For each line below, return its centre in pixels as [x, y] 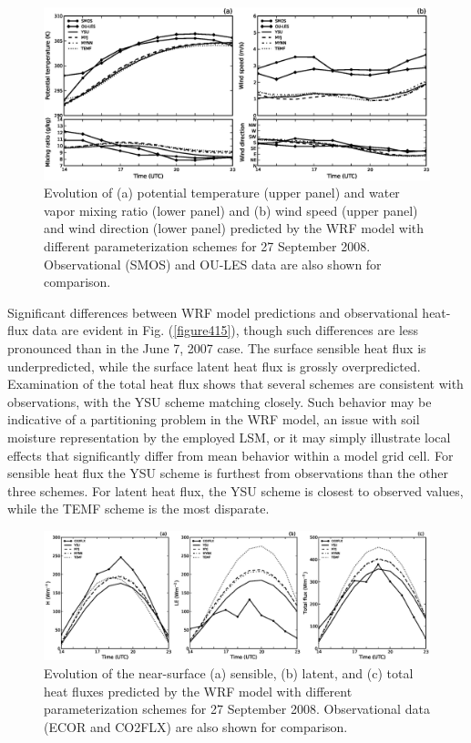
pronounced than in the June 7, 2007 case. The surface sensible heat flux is [217, 347]
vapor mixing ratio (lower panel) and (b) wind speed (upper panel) [231, 210]
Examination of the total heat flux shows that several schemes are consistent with [235, 384]
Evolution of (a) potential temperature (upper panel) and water [222, 193]
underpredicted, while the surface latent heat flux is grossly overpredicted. [214, 366]
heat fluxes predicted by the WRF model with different [198, 691]
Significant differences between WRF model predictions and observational [213, 312]
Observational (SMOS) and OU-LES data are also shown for [213, 264]
